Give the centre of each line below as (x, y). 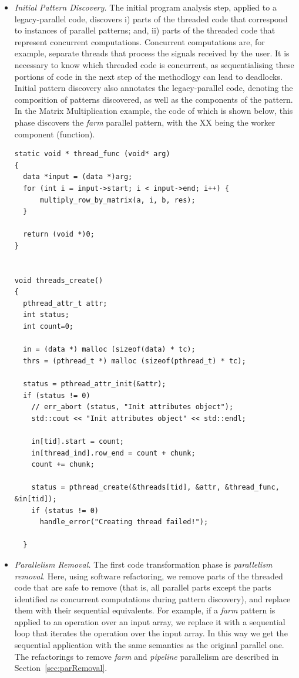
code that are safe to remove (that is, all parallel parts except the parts (143, 587)
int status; (46, 315)
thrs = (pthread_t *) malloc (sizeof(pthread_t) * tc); (135, 361)
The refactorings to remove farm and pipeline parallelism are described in (147, 656)
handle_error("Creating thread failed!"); (124, 522)
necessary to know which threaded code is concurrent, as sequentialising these (154, 64)
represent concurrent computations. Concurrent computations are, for (140, 41)
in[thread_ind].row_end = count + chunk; (113, 453)
